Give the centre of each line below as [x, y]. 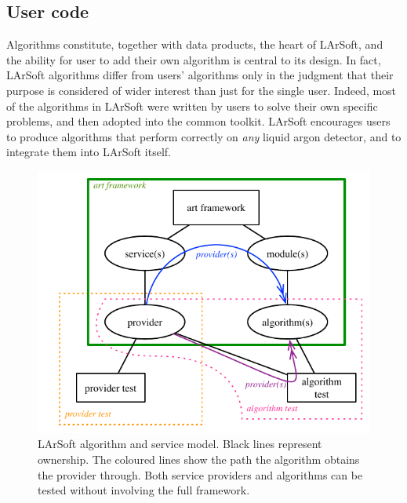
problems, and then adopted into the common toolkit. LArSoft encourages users [198, 121]
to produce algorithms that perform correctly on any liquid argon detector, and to [204, 136]
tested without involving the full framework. [144, 490]
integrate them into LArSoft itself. [89, 152]
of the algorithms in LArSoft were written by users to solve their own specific [192, 106]
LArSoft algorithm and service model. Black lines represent [180, 444]
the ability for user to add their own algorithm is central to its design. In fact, [194, 59]
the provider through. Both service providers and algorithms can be [200, 474]
